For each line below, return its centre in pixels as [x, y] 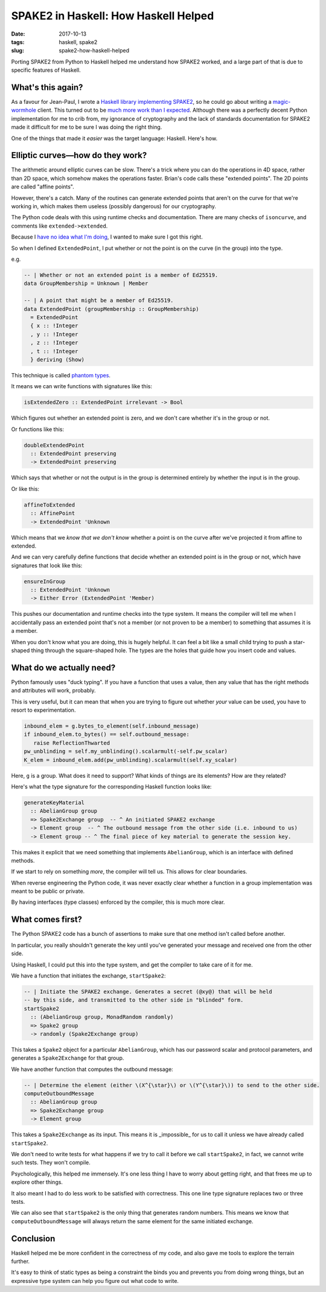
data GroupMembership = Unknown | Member [86, 283]
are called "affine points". [43, 187]
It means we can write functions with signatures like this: [81, 386]
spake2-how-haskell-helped [94, 51]
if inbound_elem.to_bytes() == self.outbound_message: [107, 734]
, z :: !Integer [54, 343]
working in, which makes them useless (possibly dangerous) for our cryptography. [114, 206]
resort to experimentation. [43, 710]
